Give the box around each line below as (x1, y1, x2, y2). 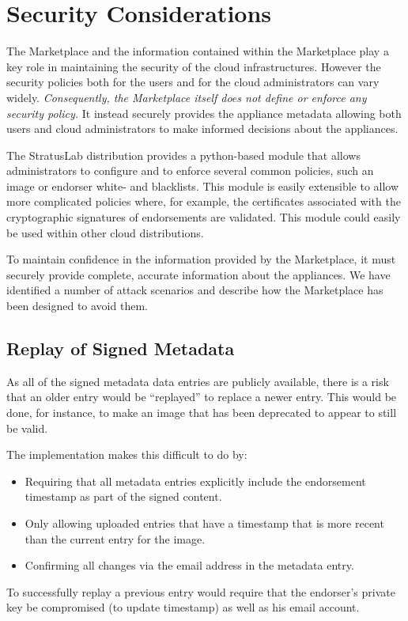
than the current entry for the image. (25, 530, 206, 547)
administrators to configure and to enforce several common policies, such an (6, 162, 374, 179)
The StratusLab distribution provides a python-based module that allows (6, 146, 361, 163)
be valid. (6, 419, 48, 436)
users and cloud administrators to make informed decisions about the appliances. (6, 120, 399, 137)
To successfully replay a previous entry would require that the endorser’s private (6, 583, 395, 600)
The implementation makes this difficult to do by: (6, 446, 247, 463)
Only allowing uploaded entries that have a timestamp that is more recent (25, 514, 384, 531)
